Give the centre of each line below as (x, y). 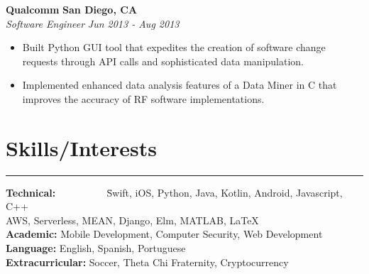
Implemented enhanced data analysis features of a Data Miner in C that (180, 85)
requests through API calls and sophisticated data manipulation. (163, 61)
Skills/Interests (81, 147)
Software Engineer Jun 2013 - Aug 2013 (93, 23)
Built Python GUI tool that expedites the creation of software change (174, 47)
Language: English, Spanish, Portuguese (96, 248)
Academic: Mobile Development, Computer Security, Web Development (164, 234)
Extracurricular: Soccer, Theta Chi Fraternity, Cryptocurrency (147, 262)
